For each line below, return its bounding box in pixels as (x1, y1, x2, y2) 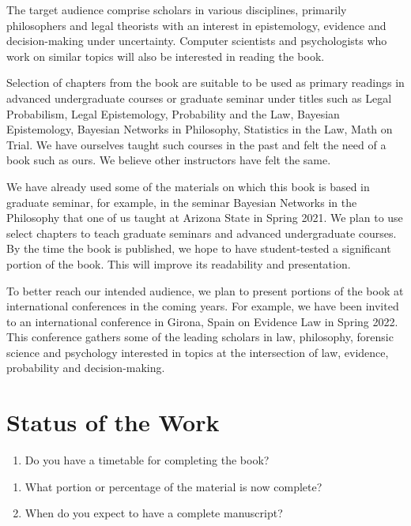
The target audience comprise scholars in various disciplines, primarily (6, 2, 347, 17)
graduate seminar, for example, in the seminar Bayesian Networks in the (6, 193, 357, 210)
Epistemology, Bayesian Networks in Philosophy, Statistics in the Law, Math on (6, 121, 393, 137)
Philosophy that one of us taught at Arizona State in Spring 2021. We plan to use (6, 209, 403, 226)
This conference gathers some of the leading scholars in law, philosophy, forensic (6, 329, 394, 345)
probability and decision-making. (6, 359, 165, 376)
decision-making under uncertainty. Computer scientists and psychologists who (6, 32, 387, 49)
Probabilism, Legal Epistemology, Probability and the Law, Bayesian (6, 105, 340, 122)
